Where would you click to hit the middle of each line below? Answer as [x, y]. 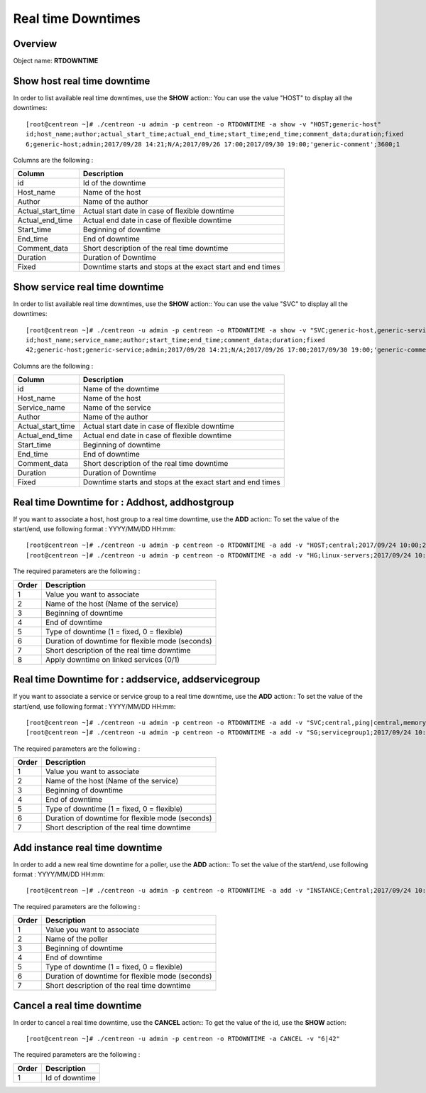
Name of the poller [76, 939]
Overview [35, 44]
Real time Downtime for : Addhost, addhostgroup [124, 502]
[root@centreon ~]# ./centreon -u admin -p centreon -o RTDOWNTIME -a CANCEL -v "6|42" [183, 1039]
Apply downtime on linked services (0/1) [113, 659]
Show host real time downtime [82, 81]
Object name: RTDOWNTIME [56, 61]
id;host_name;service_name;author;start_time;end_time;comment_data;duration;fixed [176, 340]
